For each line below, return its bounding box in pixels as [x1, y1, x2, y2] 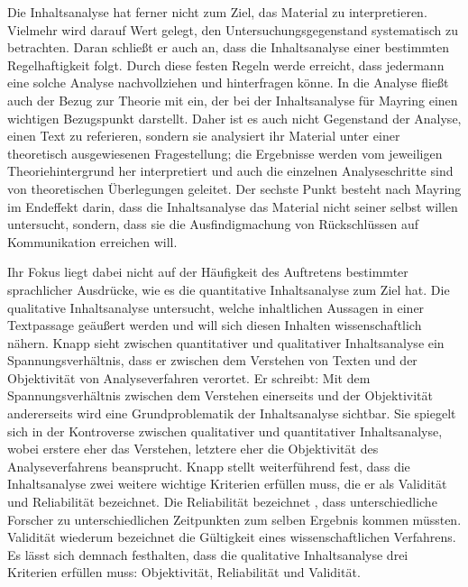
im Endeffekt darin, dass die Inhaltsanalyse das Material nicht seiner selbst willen [7, 197, 458, 216]
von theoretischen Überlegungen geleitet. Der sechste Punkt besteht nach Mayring [7, 179, 462, 197]
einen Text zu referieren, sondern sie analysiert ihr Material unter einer [7, 126, 400, 145]
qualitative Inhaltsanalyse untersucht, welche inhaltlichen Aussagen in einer [7, 298, 425, 316]
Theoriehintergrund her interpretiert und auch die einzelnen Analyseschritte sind [7, 161, 454, 180]
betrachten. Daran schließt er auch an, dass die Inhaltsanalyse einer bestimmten [7, 38, 450, 57]
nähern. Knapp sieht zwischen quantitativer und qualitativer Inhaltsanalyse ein [7, 333, 445, 352]
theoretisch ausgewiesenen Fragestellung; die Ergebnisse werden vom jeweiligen [7, 143, 443, 162]
